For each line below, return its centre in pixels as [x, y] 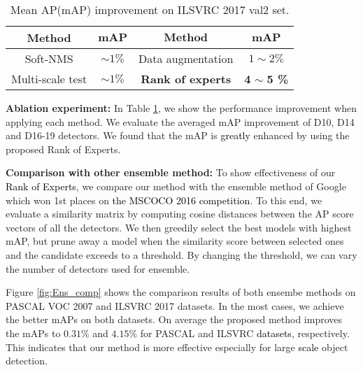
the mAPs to [33, 333]
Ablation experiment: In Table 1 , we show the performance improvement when [181, 108]
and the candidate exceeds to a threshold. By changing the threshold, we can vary [181, 254]
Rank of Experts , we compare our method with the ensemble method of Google [176, 186]
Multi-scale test [49, 79]
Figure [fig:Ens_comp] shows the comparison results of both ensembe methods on [181, 292]
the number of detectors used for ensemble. [98, 268]
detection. [27, 361]
